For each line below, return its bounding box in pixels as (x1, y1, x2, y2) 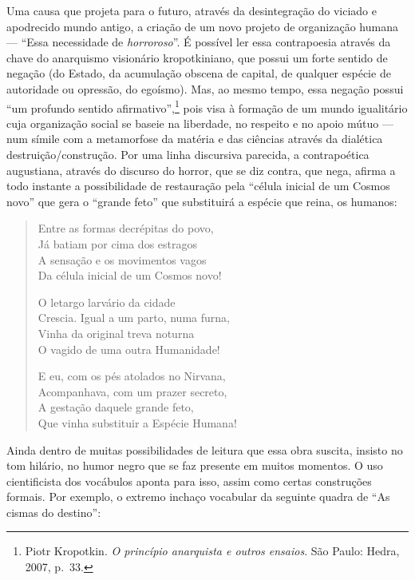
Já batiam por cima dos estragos (38, 235, 198, 252)
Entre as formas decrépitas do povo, (38, 220, 214, 236)
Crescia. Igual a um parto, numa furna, (38, 309, 230, 326)
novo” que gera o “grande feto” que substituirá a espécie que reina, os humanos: (6, 193, 397, 209)
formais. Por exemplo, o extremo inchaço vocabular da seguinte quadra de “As (6, 488, 390, 505)
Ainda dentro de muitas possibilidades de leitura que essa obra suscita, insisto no (6, 441, 403, 458)
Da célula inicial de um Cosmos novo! (38, 267, 222, 284)
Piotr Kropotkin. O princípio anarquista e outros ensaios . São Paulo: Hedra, (25, 542, 400, 559)
